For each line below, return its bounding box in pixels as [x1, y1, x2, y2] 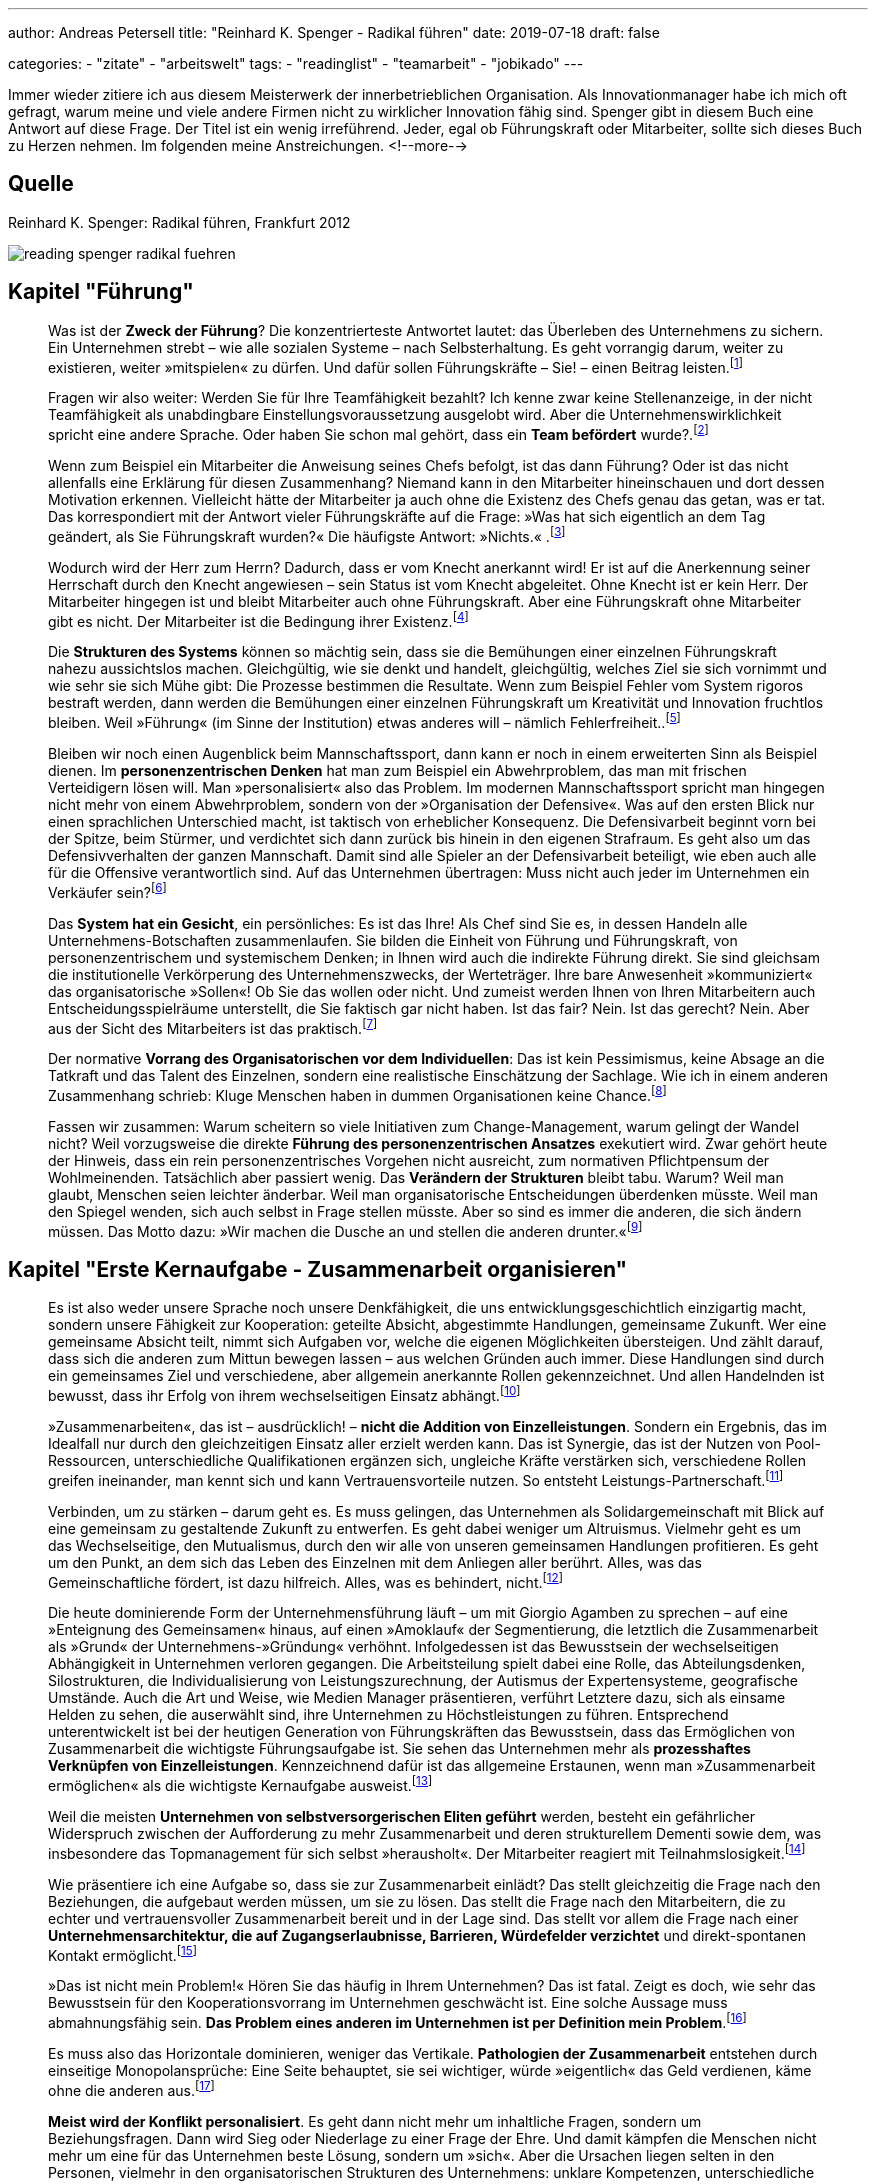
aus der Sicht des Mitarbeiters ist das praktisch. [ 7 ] [48, 1016, 378, 1037]
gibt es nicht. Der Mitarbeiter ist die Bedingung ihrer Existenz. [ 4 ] [48, 609, 469, 630]
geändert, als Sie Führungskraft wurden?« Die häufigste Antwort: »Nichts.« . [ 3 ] [48, 525, 566, 545]
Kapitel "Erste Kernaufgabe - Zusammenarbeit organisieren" [8, 1257, 628, 1283]
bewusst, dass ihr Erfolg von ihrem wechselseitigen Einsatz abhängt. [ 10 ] [48, 1384, 521, 1405]
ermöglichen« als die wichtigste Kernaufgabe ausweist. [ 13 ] [48, 1774, 433, 1795]
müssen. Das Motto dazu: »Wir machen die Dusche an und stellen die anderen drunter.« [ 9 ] [48, 1219, 643, 1240]
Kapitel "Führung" [8, 279, 194, 305]
